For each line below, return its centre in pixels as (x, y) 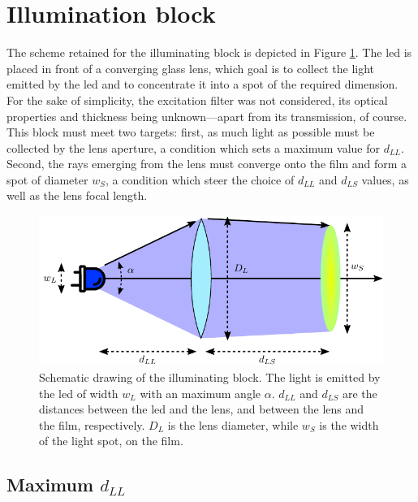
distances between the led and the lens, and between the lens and (202, 409)
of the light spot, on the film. (111, 441)
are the (360, 393)
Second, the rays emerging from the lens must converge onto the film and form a (207, 164)
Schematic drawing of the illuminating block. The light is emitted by (210, 376)
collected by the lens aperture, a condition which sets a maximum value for (193, 147)
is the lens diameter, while (233, 424)
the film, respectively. (92, 424)
